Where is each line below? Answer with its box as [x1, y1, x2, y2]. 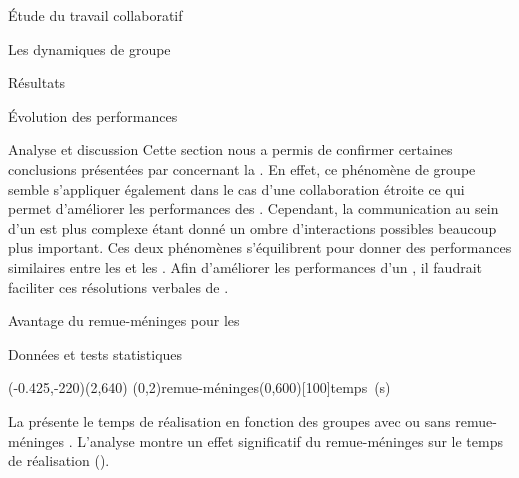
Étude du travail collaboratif [8, 5, 183, 25]
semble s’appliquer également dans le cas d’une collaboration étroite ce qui [8, 178, 465, 199]
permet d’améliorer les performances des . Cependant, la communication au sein [8, 198, 499, 219]
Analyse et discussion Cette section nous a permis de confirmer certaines [8, 139, 453, 160]
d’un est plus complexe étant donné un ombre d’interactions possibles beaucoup [8, 217, 497, 238]
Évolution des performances [8, 105, 178, 126]
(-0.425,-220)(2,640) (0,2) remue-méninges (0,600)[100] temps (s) [8, 377, 391, 398]
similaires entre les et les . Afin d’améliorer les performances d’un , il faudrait [8, 256, 482, 277]
